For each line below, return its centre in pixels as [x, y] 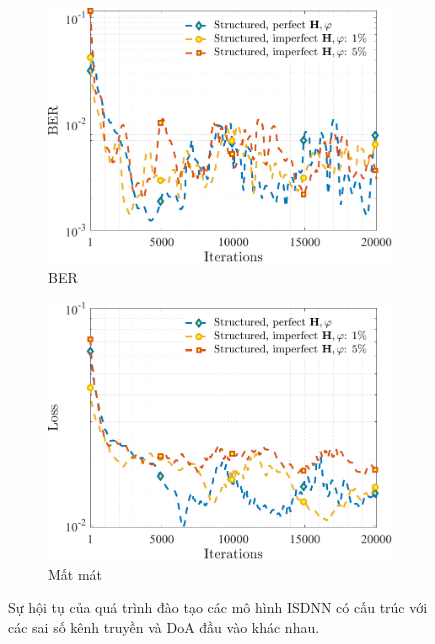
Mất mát [75, 573]
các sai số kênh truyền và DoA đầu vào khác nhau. [164, 627]
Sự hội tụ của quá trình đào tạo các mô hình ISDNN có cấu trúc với [218, 607]
